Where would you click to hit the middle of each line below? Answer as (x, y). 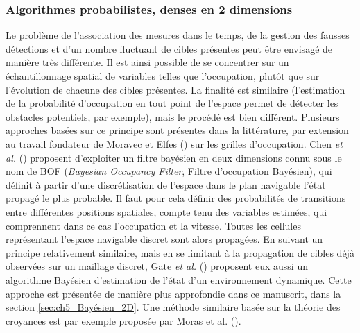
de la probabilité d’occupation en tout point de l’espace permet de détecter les (172, 103)
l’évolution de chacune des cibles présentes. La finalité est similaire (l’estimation (175, 89)
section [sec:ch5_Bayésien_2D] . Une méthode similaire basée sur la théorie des (173, 307)
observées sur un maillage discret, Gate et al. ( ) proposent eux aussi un (157, 266)
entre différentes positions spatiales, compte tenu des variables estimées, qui (166, 211)
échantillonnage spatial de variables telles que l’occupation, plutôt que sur (163, 76)
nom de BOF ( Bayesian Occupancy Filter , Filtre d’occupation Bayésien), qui (169, 171)
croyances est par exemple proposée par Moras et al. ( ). (123, 320)
